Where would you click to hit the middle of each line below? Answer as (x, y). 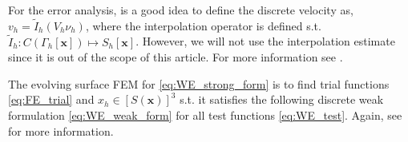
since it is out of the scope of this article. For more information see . (176, 57)
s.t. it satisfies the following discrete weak (282, 99)
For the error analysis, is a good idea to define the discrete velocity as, (181, 10)
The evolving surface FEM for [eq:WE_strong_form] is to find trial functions (199, 83)
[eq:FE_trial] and (51, 99)
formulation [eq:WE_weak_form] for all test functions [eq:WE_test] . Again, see (205, 115)
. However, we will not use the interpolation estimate (265, 41)
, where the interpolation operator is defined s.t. (203, 25)
